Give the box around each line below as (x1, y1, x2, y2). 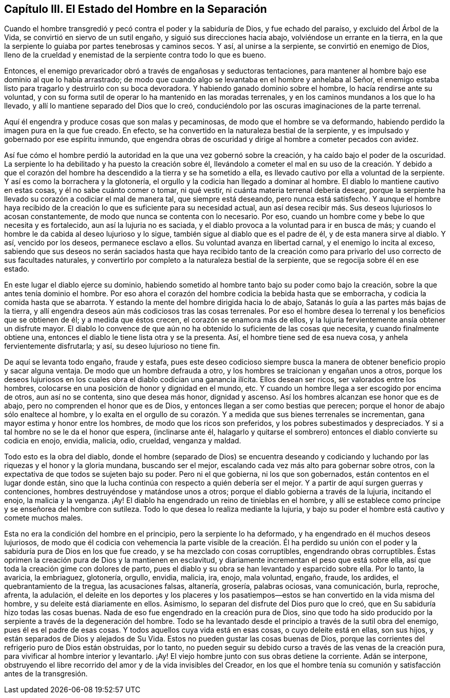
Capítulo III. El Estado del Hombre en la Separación (4, 3, 267, 15)
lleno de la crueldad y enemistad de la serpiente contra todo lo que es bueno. (4, 50, 266, 60)
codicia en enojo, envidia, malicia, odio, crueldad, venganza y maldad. (4, 436, 241, 445)
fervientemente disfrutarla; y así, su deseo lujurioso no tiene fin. (4, 342, 220, 351)
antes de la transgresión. (4, 669, 88, 678)
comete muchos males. (4, 513, 83, 523)
